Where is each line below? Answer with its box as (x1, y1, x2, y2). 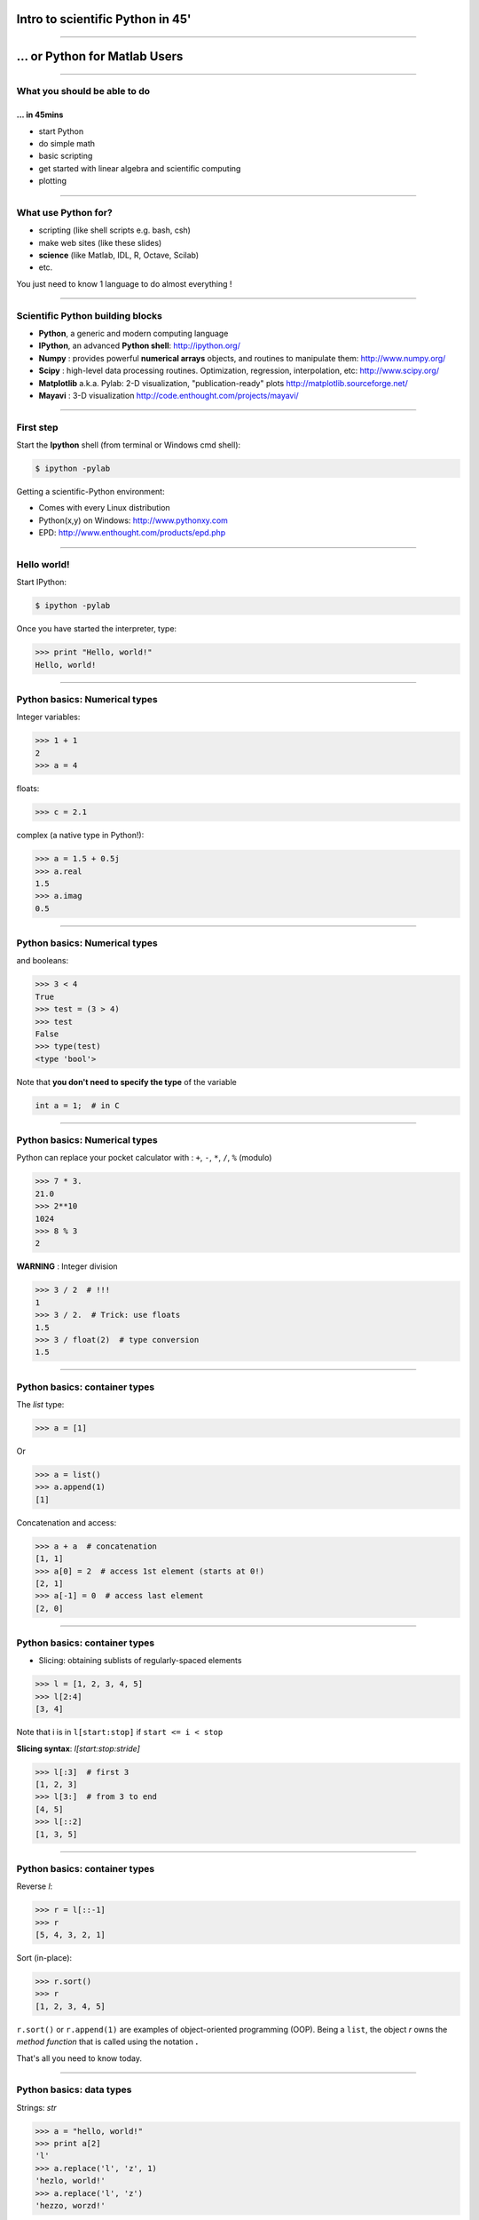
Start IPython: (16, 577, 67, 588)
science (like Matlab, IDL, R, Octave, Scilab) (38, 250, 200, 261)
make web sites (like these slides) (38, 237, 162, 248)
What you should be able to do (16, 85, 151, 98)
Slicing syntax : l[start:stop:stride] (16, 1743, 141, 1754)
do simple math (38, 138, 95, 148)
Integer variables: (16, 711, 81, 723)
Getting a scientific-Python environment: (16, 487, 165, 497)
